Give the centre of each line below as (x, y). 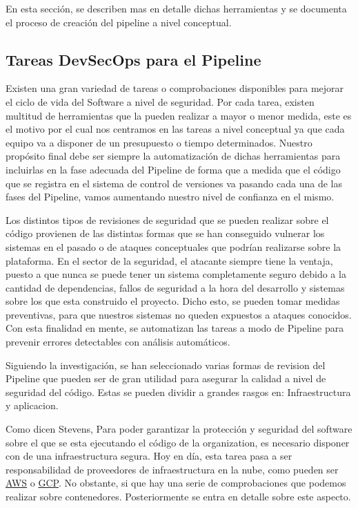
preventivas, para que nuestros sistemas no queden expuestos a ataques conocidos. (179, 314)
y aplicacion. (32, 405)
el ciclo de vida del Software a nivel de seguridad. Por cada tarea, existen (160, 101)
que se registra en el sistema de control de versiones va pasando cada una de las (174, 183)
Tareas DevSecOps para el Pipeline (133, 59)
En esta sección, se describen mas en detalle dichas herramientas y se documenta (176, 8)
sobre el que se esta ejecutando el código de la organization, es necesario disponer (178, 442)
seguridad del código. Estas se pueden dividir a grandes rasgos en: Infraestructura (178, 392)
